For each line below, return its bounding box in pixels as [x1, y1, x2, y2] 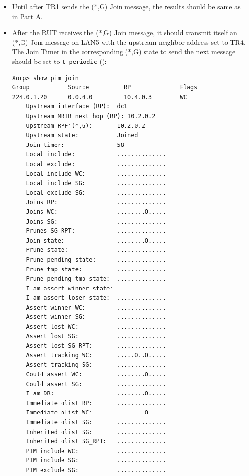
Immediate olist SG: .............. [26, 419, 166, 426]
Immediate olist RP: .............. [26, 399, 166, 407]
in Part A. [12, 11, 43, 21]
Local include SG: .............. [26, 180, 166, 187]
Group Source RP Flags [12, 84, 198, 91]
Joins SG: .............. [26, 218, 166, 225]
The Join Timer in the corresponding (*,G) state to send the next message [12, 46, 236, 57]
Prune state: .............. [26, 247, 166, 254]
